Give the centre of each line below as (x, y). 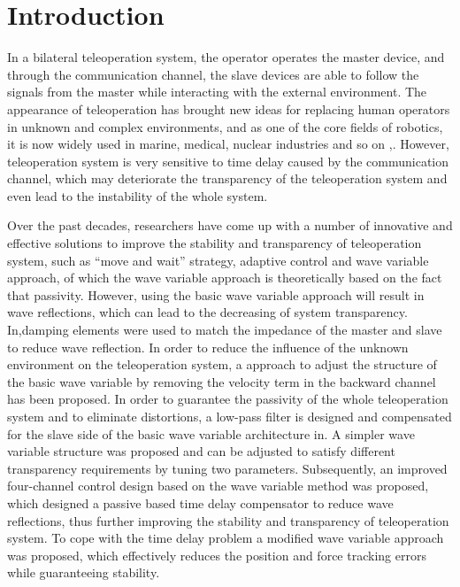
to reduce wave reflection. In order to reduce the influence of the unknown (208, 347)
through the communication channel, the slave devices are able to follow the (213, 74)
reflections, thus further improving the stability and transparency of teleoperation (228, 520)
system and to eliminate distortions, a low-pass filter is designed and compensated (230, 416)
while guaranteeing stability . (84, 572)
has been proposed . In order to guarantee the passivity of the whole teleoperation (228, 399)
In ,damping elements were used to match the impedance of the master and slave (225, 330)
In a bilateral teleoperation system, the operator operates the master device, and (226, 57)
